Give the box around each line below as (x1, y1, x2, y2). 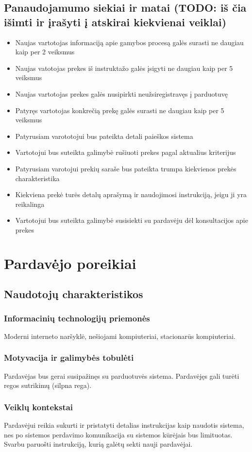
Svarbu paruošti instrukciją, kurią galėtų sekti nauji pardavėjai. (4, 439, 193, 449)
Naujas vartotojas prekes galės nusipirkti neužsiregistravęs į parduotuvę (15, 88, 228, 99)
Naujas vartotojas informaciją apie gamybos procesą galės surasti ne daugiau (15, 37, 244, 47)
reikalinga (15, 199, 45, 209)
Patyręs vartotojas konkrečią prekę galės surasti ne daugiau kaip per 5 (15, 105, 224, 115)
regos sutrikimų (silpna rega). (4, 380, 92, 390)
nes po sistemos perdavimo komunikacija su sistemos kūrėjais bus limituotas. (4, 429, 233, 439)
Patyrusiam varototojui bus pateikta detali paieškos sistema (15, 131, 193, 141)
